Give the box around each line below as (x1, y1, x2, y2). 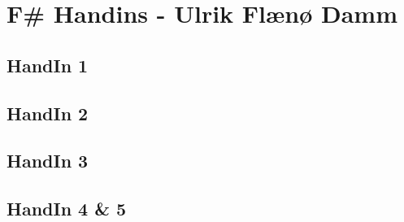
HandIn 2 (7, 100, 89, 125)
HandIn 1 (7, 52, 89, 77)
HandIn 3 (7, 148, 89, 173)
